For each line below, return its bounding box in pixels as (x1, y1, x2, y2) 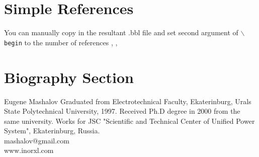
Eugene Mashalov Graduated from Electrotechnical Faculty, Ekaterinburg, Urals (4, 96, 251, 106)
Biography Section (4, 66, 134, 87)
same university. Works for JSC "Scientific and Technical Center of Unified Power (4, 115, 255, 126)
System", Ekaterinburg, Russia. (4, 125, 100, 136)
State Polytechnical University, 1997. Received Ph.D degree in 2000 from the (4, 106, 240, 116)
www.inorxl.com (4, 145, 54, 155)
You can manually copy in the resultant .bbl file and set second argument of (4, 27, 238, 38)
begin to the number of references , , (4, 37, 118, 47)
